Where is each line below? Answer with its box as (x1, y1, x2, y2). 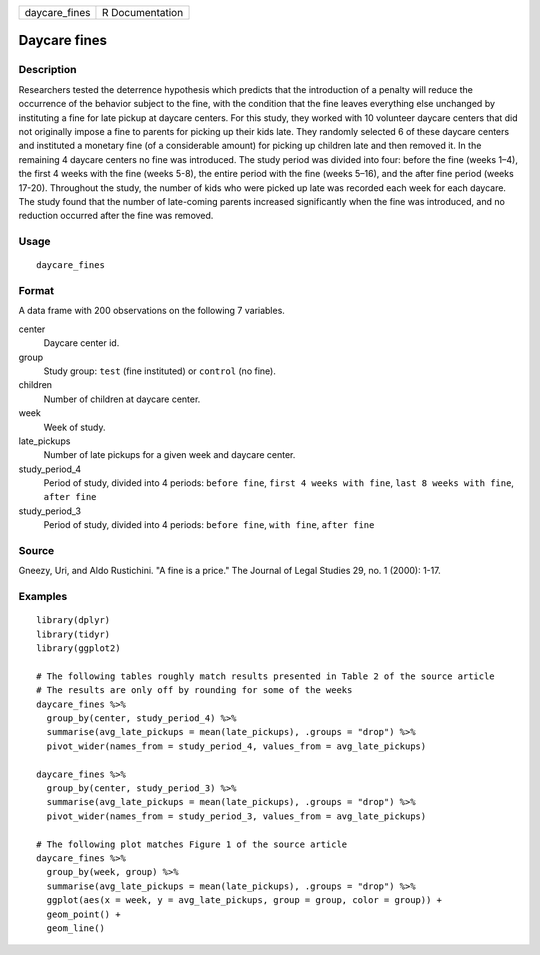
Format (18, 284, 55, 297)
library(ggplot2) (36, 643, 121, 654)
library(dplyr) (36, 615, 111, 626)
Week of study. (43, 421, 106, 433)
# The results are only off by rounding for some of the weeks (36, 685, 353, 696)
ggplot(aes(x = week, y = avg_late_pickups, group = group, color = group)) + (46, 895, 443, 906)
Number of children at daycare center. (43, 393, 201, 405)
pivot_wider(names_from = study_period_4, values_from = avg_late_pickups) (46, 740, 427, 752)
